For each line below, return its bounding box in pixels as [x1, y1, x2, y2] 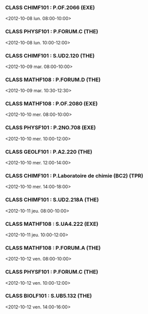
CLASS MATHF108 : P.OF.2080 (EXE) [5, 100, 98, 107]
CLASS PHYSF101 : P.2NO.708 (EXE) [5, 124, 96, 131]
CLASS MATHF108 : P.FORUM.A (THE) [5, 244, 101, 251]
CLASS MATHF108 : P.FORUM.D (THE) [5, 76, 101, 83]
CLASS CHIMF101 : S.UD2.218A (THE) [5, 196, 99, 203]
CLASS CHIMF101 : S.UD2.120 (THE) [5, 52, 95, 59]
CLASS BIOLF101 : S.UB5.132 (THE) [5, 292, 92, 299]
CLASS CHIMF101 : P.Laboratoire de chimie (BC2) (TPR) [5, 172, 143, 179]
